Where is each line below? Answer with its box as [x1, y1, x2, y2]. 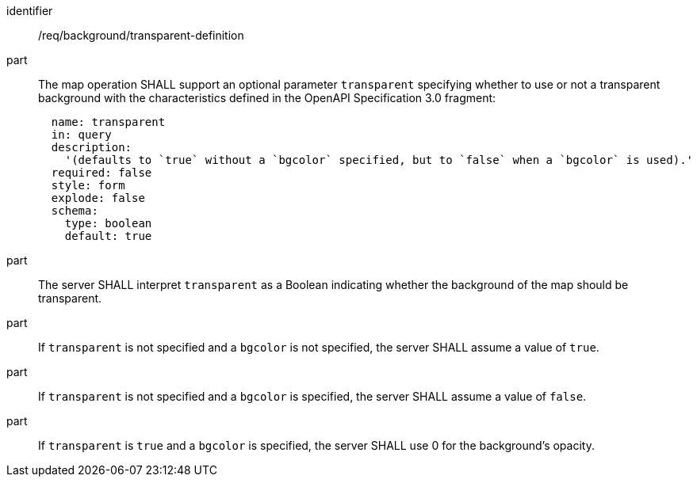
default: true [64, 230, 152, 242]
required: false [51, 166, 152, 179]
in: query [51, 128, 112, 141]
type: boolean [64, 217, 152, 230]
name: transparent [51, 116, 166, 128]
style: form [51, 179, 125, 192]
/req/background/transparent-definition [38, 29, 244, 42]
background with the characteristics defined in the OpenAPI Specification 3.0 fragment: [38, 91, 496, 105]
